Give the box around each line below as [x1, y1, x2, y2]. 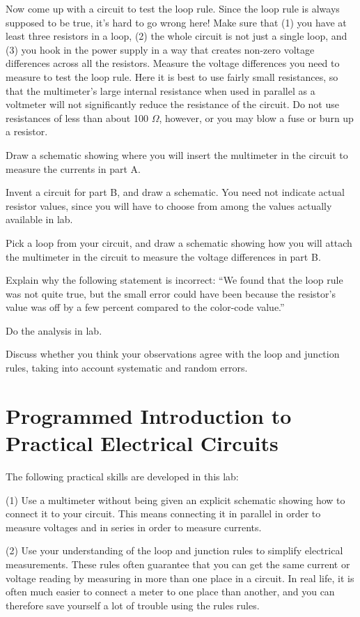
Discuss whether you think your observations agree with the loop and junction [6, 346, 340, 361]
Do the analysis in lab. [6, 323, 102, 337]
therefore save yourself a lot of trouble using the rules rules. [6, 597, 260, 612]
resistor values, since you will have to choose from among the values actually [6, 198, 332, 213]
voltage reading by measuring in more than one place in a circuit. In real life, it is [6, 570, 354, 585]
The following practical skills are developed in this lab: [6, 469, 239, 483]
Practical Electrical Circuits [6, 429, 279, 457]
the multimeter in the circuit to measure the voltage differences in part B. [6, 249, 321, 264]
